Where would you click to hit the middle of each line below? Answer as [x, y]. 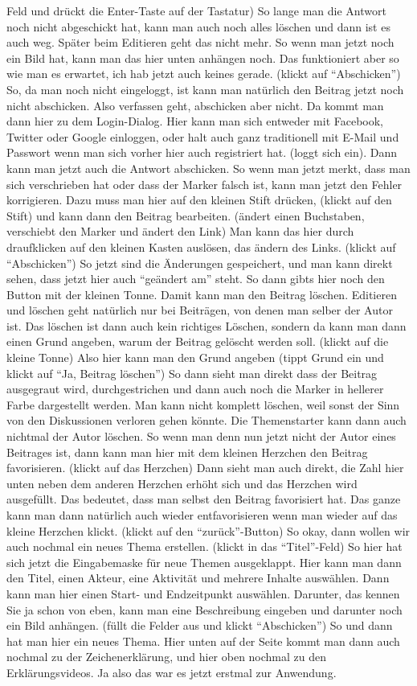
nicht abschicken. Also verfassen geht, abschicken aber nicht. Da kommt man [195, 105]
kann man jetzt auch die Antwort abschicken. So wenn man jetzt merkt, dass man [208, 168]
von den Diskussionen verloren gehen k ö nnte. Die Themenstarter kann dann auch [206, 420]
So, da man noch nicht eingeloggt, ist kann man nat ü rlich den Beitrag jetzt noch [205, 89]
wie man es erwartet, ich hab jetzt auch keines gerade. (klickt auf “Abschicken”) [204, 74]
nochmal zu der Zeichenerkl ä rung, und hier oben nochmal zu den [167, 657]
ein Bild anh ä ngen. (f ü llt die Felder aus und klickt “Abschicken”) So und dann [200, 625]
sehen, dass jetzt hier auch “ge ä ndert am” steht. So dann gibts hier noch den [196, 279]
